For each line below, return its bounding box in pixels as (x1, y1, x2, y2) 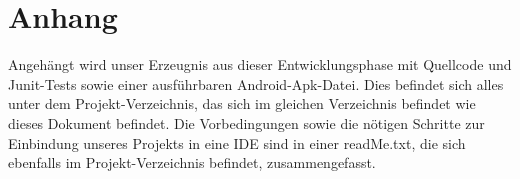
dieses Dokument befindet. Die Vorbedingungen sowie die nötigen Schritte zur (8, 112, 485, 133)
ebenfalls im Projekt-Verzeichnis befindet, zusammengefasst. (8, 152, 376, 173)
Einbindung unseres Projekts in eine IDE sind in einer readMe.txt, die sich (8, 132, 466, 153)
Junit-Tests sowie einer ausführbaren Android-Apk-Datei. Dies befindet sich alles (8, 73, 504, 94)
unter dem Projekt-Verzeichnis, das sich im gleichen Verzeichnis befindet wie (8, 93, 476, 114)
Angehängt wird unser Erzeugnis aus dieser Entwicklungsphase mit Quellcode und (8, 54, 512, 75)
